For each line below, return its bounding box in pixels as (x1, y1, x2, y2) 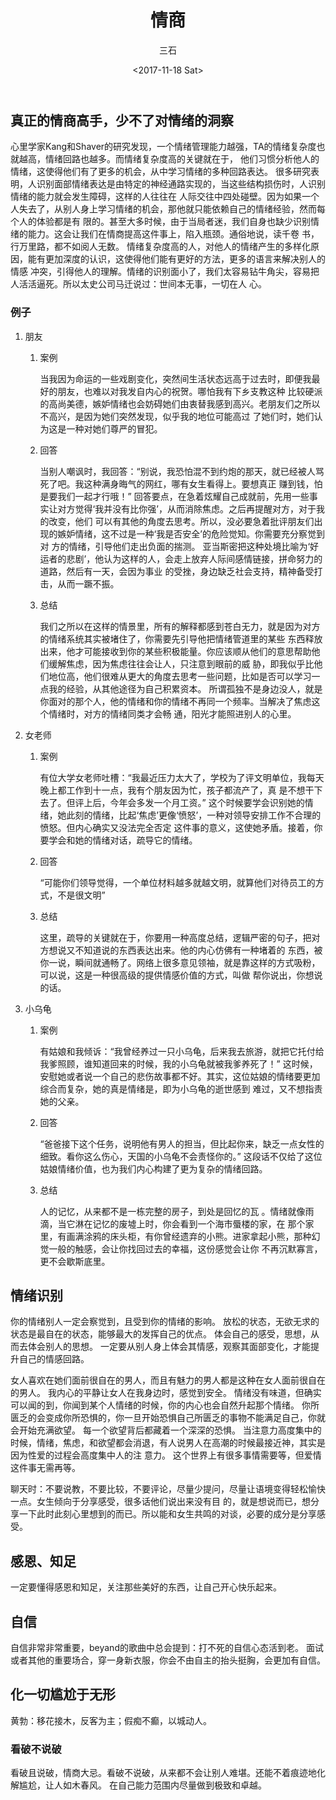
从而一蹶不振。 (57, 577, 120, 590)
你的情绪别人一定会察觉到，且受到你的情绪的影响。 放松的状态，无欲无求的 (10, 1316, 320, 1328)
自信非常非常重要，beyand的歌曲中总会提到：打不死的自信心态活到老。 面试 (10, 1642, 324, 1654)
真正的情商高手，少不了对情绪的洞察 (10, 112, 234, 129)
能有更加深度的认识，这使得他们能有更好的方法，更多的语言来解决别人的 (27, 253, 326, 265)
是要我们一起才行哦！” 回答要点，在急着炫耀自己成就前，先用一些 (39, 490, 310, 502)
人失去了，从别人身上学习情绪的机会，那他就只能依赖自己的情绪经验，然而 (10, 203, 317, 215)
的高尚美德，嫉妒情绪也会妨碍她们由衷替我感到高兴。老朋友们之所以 (39, 397, 321, 410)
